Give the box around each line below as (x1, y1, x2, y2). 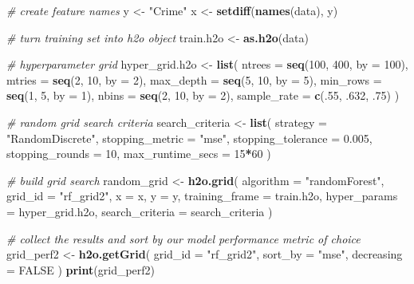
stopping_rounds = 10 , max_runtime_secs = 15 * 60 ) (6, 145, 271, 162)
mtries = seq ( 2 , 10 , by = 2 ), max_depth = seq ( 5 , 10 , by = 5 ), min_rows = (6, 71, 382, 88)
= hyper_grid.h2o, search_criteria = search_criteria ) (6, 203, 273, 219)
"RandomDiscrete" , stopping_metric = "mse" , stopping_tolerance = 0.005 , (6, 129, 373, 146)
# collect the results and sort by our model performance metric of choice (6, 230, 361, 247)
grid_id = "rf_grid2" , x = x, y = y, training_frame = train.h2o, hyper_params (6, 187, 398, 204)
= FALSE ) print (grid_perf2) (6, 261, 156, 278)
